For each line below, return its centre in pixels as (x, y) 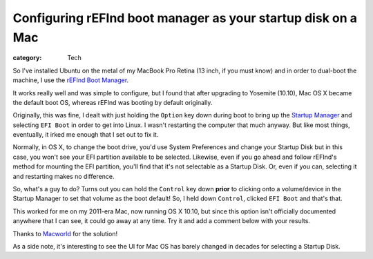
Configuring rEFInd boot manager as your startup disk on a (185, 18)
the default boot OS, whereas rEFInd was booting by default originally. (113, 102)
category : (27, 58)
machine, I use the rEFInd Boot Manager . (71, 80)
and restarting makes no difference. (64, 176)
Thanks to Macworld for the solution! (65, 233)
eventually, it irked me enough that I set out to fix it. (86, 135)
